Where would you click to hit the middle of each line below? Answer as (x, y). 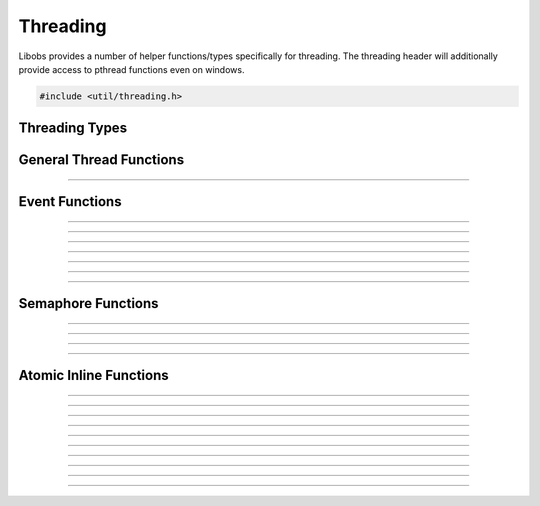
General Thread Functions (101, 160)
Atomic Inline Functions (93, 375)
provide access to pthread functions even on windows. (131, 69)
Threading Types (73, 128)
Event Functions (70, 201)
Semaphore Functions (88, 303)
